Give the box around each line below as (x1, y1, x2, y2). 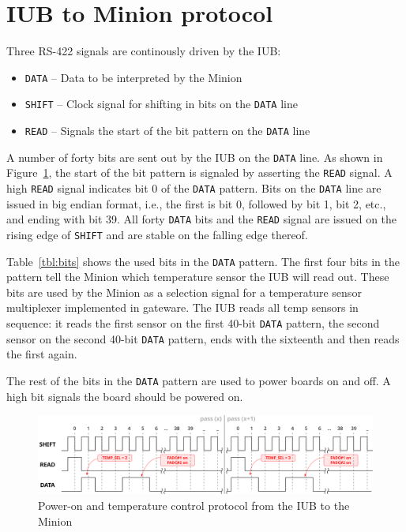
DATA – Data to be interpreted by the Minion (24, 69, 242, 85)
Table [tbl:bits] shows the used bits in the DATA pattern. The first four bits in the (6, 253, 400, 269)
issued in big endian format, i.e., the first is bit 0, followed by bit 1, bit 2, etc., (6, 195, 386, 212)
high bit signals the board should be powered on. (6, 388, 243, 404)
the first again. (6, 346, 77, 362)
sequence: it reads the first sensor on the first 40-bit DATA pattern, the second (6, 315, 380, 331)
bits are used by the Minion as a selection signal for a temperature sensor (6, 283, 362, 300)
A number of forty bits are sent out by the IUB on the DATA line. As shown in (6, 148, 383, 165)
